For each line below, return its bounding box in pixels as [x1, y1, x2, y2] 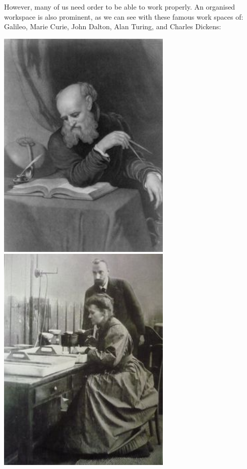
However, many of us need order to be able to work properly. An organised [4, 2, 235, 12]
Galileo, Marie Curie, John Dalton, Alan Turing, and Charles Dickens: [4, 21, 221, 32]
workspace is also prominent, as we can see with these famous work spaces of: [4, 11, 243, 22]
